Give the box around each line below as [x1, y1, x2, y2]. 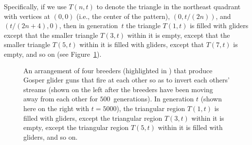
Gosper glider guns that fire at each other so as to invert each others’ [23, 75, 230, 85]
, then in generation [59, 20, 118, 31]
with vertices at [4, 11, 50, 21]
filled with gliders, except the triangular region [23, 113, 162, 123]
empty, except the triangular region [23, 122, 129, 132]
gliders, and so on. [23, 131, 78, 142]
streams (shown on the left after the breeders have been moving [23, 84, 213, 94]
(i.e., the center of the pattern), [76, 11, 170, 21]
